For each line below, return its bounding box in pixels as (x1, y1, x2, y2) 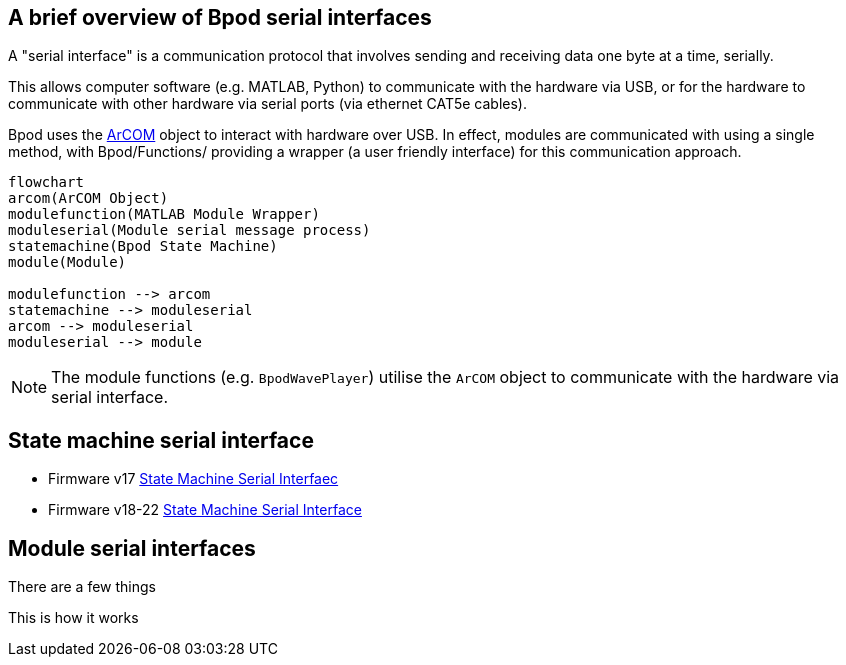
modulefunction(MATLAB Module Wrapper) (8, 206, 320, 223)
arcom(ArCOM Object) (8, 190, 169, 207)
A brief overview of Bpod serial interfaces (8, 5, 432, 30)
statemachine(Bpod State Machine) (8, 238, 278, 255)
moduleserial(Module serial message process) (8, 222, 371, 239)
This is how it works (8, 609, 139, 627)
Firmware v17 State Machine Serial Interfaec (48, 470, 339, 488)
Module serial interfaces (8, 535, 256, 561)
